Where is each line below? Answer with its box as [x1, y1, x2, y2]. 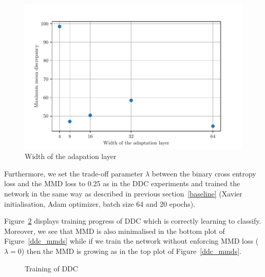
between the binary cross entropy [152, 168, 256, 179]
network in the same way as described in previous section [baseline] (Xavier [4, 188, 242, 199]
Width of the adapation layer [25, 151, 117, 162]
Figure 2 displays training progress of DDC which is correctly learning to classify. [4, 215, 261, 226]
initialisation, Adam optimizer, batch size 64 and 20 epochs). [4, 198, 196, 209]
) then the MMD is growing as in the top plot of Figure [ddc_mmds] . [21, 246, 241, 256]
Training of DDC [25, 263, 78, 273]
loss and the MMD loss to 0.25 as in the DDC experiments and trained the [4, 178, 240, 189]
